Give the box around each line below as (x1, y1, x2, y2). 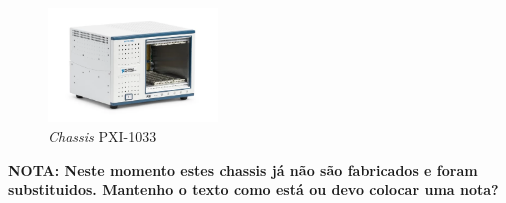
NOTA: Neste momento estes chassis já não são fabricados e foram (8, 159, 478, 180)
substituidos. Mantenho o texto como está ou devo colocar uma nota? (8, 179, 499, 200)
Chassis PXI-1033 (48, 126, 157, 147)
